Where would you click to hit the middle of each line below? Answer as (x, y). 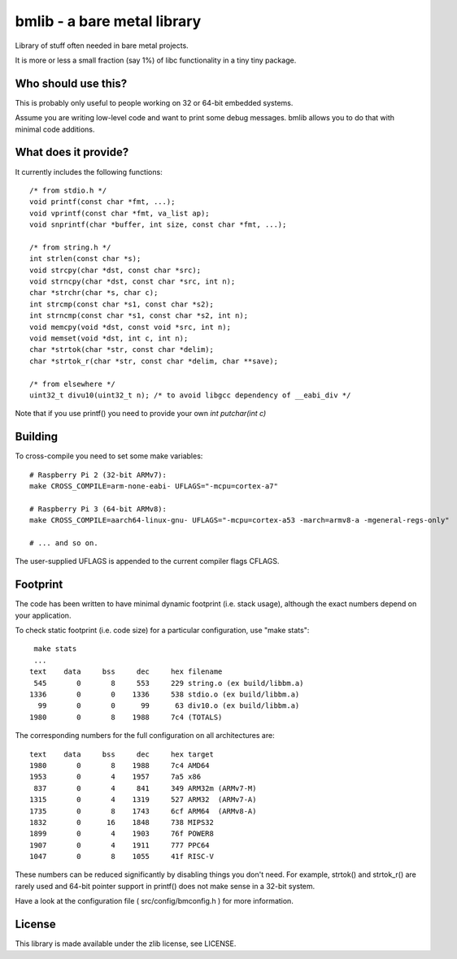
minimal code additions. (55, 129)
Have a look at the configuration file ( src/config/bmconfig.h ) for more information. (155, 901)
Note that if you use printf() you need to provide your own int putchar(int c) (141, 414)
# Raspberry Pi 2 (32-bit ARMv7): (98, 475)
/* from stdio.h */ (68, 190)
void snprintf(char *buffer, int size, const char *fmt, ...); (158, 225)
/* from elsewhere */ (72, 384)
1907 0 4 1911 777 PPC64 (120, 845)
